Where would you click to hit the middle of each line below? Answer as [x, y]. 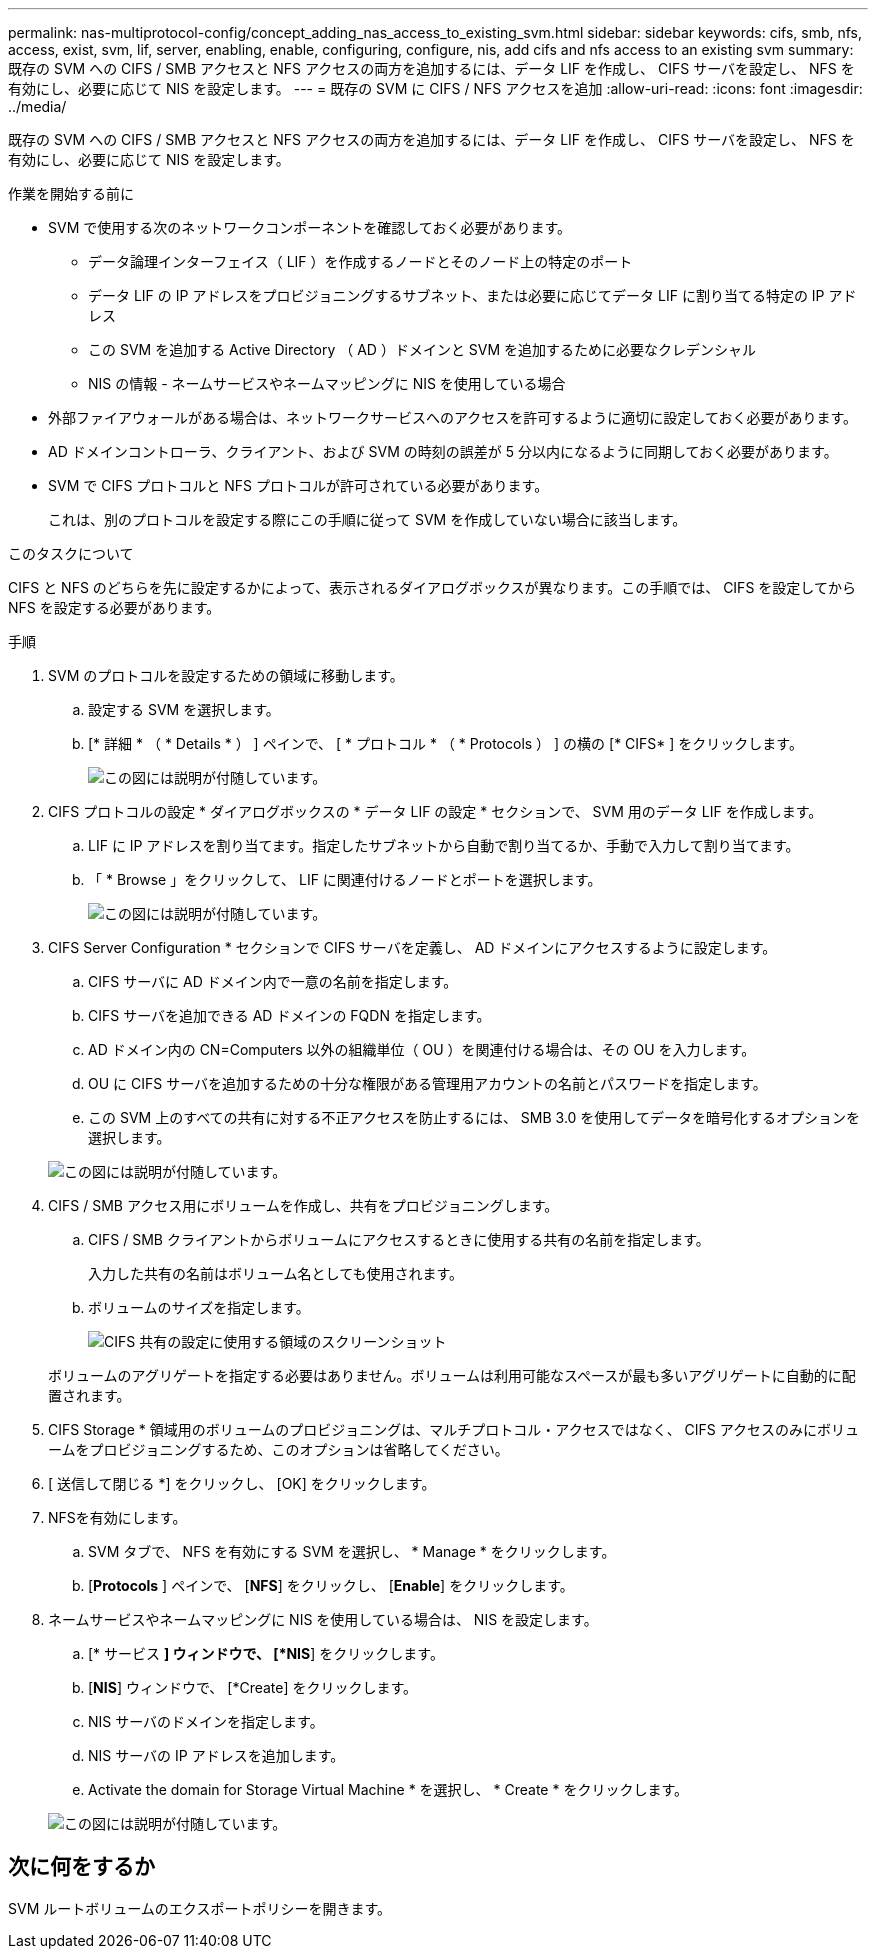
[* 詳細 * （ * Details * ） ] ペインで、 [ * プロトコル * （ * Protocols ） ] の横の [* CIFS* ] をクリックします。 [445, 743]
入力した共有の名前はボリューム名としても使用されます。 [276, 1273]
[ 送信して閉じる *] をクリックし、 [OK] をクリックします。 [242, 1483]
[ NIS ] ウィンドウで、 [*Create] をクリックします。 [253, 1687]
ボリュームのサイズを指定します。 [199, 1307]
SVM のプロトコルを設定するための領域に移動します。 [226, 675]
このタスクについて [71, 553]
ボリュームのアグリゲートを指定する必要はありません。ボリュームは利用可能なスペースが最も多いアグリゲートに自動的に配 [452, 1375]
